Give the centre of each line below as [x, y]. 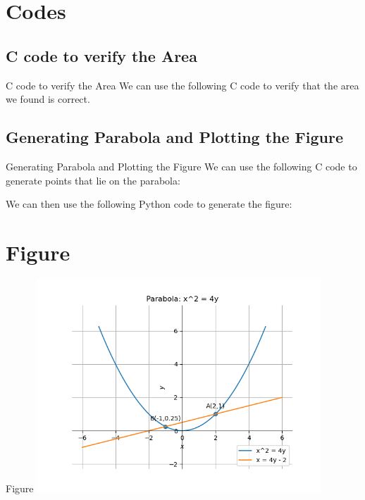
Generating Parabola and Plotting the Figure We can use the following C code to [181, 166]
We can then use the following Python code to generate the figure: [149, 204]
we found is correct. [48, 99]
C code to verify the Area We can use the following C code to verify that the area [182, 85]
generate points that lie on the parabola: [93, 180]
